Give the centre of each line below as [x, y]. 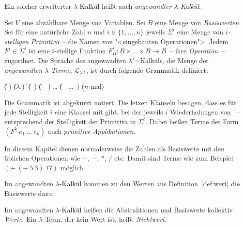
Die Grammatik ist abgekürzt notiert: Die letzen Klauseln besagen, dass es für [121, 102]
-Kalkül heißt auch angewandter [124, 6]
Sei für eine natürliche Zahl [45, 32]
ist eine [39, 51]
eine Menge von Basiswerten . [198, 22]
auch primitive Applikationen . [91, 131]
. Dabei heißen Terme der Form [192, 121]
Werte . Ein [21, 219]
